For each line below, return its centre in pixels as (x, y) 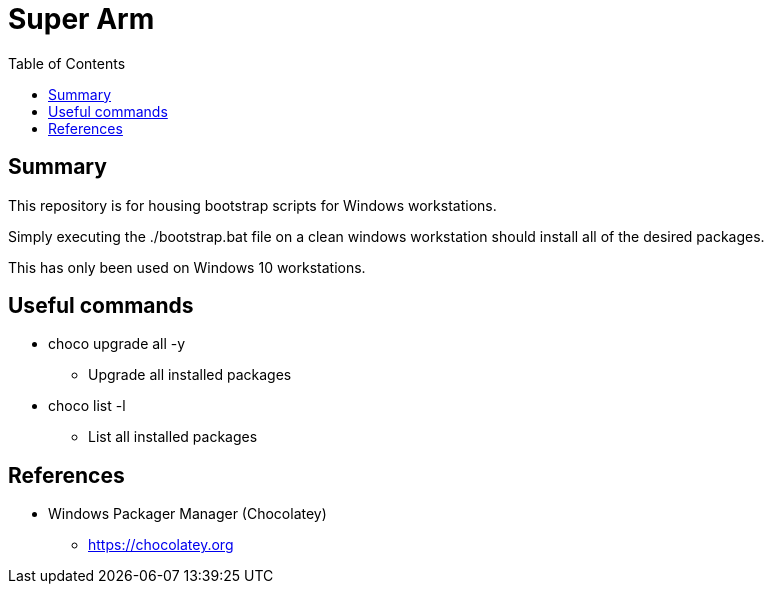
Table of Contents (67, 63)
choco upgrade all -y (117, 344)
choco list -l (87, 406)
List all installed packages (173, 437)
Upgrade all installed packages (190, 375)
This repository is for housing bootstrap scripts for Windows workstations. (252, 205)
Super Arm (81, 19)
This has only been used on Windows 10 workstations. (187, 267)
